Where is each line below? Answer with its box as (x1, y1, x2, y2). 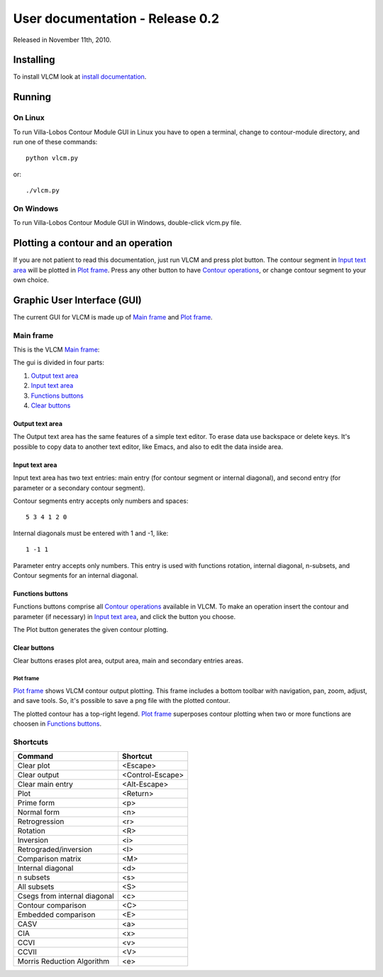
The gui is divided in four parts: (13, 359, 104, 367)
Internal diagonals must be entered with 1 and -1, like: (13, 529, 169, 537)
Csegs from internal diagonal (17, 891, 114, 901)
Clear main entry (17, 780, 74, 790)
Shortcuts (13, 737, 49, 747)
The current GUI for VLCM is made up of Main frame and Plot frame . (13, 312, 213, 321)
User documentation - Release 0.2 (13, 11, 220, 26)
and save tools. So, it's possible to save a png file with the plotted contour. (13, 697, 231, 705)
